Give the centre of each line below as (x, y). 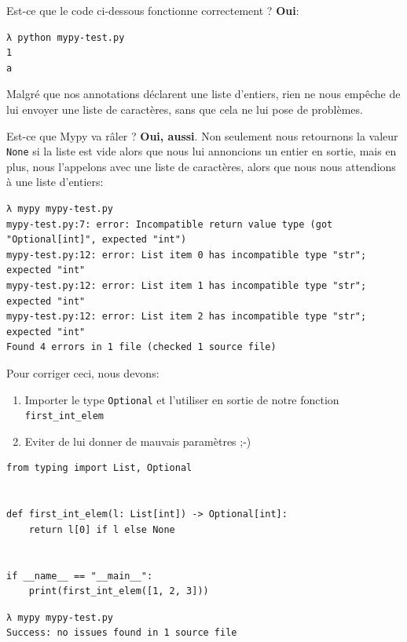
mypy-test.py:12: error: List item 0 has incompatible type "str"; (187, 255)
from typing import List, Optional (99, 468)
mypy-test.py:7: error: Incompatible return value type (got (170, 224)
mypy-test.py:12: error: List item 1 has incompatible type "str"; (187, 285)
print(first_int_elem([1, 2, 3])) (119, 591)
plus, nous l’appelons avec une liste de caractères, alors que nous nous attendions (201, 166)
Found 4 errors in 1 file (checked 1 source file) (141, 347)
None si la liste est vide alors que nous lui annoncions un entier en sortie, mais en (202, 151)
